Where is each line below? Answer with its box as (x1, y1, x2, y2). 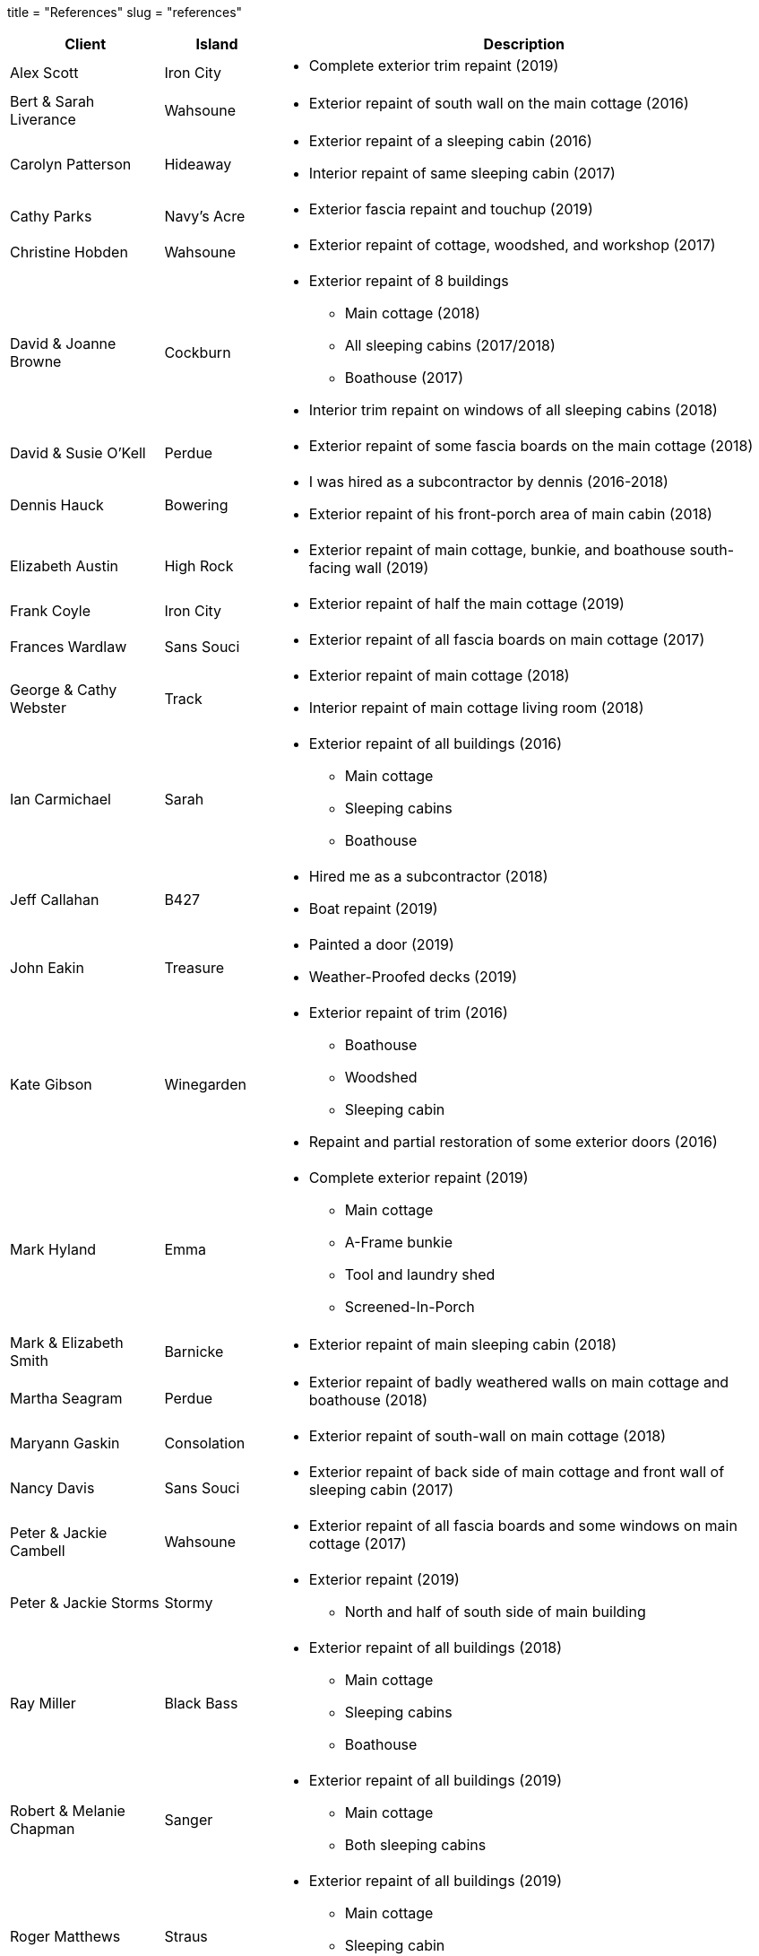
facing (308, 559, 351, 577)
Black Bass (164, 1694, 238, 1712)
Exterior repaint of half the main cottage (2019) (308, 595, 625, 613)
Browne (10, 352, 62, 370)
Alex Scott (10, 64, 79, 82)
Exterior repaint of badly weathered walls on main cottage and (308, 1373, 729, 1391)
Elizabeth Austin (10, 557, 119, 575)
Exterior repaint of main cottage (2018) (308, 666, 570, 684)
